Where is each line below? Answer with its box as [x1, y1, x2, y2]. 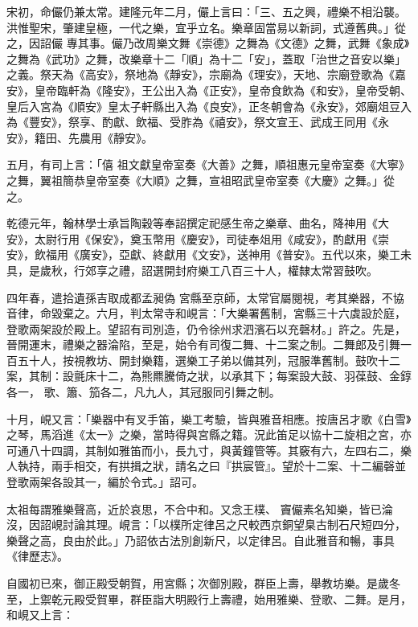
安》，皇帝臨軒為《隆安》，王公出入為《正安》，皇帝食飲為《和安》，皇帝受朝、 [6, 81, 412, 98]
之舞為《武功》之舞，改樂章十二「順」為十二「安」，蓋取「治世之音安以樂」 [6, 50, 406, 67]
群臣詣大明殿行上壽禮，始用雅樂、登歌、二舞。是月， [129, 590, 412, 607]
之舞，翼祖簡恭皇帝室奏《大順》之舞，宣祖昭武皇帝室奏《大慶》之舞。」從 [6, 171, 395, 188]
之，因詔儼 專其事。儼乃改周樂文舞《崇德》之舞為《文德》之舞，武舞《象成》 [6, 35, 410, 51]
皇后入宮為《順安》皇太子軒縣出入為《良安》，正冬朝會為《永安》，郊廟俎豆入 [6, 97, 412, 114]
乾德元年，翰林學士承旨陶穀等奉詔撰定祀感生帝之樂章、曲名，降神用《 [6, 215, 378, 232]
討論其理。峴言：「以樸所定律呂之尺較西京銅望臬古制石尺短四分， [62, 516, 406, 533]
